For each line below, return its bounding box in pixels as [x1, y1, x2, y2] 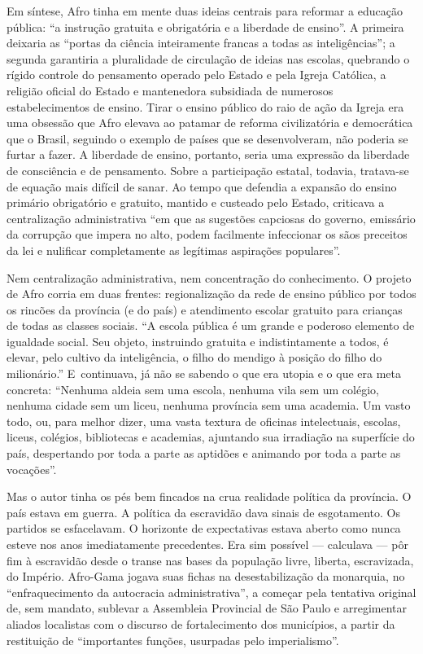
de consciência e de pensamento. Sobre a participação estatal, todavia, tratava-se [7, 161, 409, 178]
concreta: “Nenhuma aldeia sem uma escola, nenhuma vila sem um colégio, [7, 380, 379, 397]
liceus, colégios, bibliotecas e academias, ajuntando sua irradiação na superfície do [7, 428, 415, 446]
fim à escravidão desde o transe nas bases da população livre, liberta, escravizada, [7, 551, 414, 568]
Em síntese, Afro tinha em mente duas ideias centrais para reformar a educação [7, 2, 403, 19]
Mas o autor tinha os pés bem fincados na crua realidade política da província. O [7, 488, 412, 505]
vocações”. [7, 460, 57, 477]
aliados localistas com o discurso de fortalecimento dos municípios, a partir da [7, 615, 395, 632]
